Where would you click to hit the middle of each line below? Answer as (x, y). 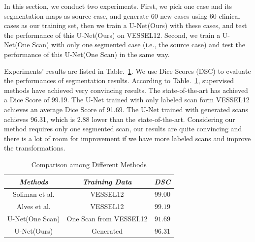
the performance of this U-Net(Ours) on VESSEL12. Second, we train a (112, 35)
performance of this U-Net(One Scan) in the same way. (87, 54)
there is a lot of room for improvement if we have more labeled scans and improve (127, 138)
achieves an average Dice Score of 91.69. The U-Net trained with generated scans (126, 109)
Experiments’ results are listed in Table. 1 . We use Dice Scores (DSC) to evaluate (127, 71)
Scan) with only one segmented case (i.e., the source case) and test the (139, 45)
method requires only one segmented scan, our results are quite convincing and (123, 129)
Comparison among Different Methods (89, 164)
